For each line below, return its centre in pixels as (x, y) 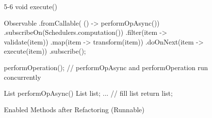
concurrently (23, 77)
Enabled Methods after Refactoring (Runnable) (74, 109)
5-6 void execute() (31, 6)
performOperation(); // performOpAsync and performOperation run (106, 67)
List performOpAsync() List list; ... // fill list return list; (88, 93)
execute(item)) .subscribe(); (45, 51)
